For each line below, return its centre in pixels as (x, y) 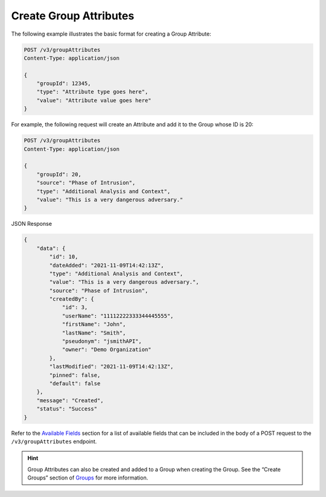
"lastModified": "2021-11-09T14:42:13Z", (111, 367)
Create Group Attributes (73, 16)
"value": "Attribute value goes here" (94, 100)
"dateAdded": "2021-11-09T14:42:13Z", (107, 265)
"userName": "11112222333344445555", (118, 316)
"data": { (51, 248)
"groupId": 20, (59, 174)
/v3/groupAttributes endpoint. (54, 441)
